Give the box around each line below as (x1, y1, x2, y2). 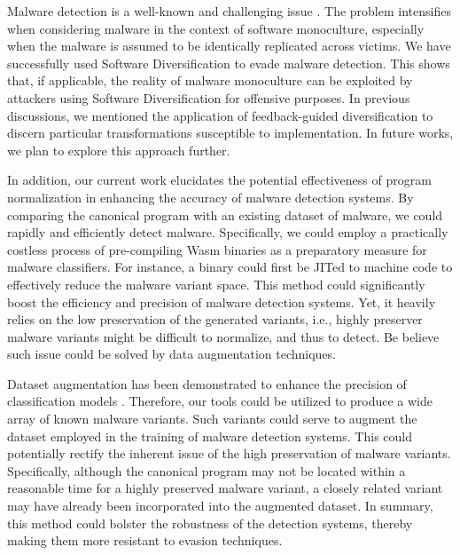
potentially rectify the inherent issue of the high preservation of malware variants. (7, 444, 451, 463)
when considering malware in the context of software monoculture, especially (7, 19, 425, 37)
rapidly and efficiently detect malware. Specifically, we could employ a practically (7, 223, 448, 242)
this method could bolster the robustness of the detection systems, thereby (7, 513, 413, 532)
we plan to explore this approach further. (7, 140, 230, 159)
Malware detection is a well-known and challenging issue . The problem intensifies (7, 2, 451, 20)
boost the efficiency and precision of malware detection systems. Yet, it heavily (7, 292, 436, 311)
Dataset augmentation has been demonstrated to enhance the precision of (7, 374, 407, 392)
